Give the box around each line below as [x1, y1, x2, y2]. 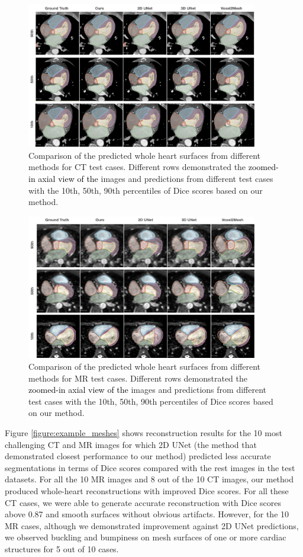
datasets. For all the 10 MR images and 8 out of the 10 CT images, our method [5, 473, 294, 485]
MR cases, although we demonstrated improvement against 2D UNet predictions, [5, 519, 299, 532]
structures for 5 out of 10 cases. [5, 542, 119, 555]
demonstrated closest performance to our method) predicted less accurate [5, 450, 271, 462]
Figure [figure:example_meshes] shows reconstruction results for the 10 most [5, 426, 282, 438]
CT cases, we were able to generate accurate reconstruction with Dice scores [5, 496, 281, 508]
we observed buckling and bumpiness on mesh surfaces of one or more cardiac [5, 531, 286, 543]
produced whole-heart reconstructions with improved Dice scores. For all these [5, 484, 289, 497]
